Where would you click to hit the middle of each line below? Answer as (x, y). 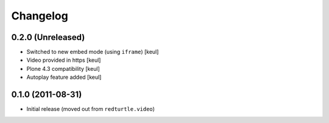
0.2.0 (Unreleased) (48, 37)
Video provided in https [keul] (64, 60)
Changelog (40, 16)
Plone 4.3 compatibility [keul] (63, 68)
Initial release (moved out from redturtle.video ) (91, 109)
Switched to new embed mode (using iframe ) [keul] (93, 52)
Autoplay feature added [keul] (64, 77)
